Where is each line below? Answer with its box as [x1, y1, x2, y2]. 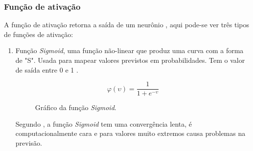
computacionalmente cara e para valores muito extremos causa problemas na [15, 128, 246, 138]
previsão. [15, 138, 42, 148]
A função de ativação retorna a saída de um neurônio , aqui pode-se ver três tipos [4, 19, 249, 30]
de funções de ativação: [4, 29, 73, 39]
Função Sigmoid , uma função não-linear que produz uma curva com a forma [15, 45, 244, 56]
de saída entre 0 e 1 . [15, 64, 78, 75]
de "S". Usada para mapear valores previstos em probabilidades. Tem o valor [15, 55, 245, 65]
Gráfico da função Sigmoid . [35, 102, 116, 113]
